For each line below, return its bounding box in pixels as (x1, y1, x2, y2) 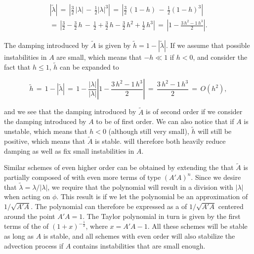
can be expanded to (59, 61, 119, 72)
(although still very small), (108, 126, 189, 136)
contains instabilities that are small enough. (73, 240, 206, 251)
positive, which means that (4, 135, 85, 146)
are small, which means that (56, 52, 142, 62)
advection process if (4, 240, 63, 251)
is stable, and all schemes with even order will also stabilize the (43, 231, 235, 241)
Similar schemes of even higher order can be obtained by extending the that (4, 162, 234, 172)
